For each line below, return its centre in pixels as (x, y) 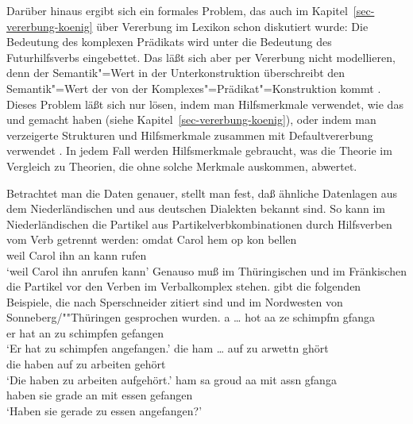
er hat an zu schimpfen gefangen (85, 332)
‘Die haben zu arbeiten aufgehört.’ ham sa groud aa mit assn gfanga (172, 379)
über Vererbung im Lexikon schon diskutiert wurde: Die (232, 26)
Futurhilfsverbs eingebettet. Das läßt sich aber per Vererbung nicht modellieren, (201, 57)
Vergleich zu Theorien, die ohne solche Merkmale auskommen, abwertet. (182, 166)
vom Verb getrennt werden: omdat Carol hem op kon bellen (152, 239)
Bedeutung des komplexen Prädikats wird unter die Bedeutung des (169, 42)
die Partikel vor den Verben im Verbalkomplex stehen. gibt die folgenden (184, 286)
